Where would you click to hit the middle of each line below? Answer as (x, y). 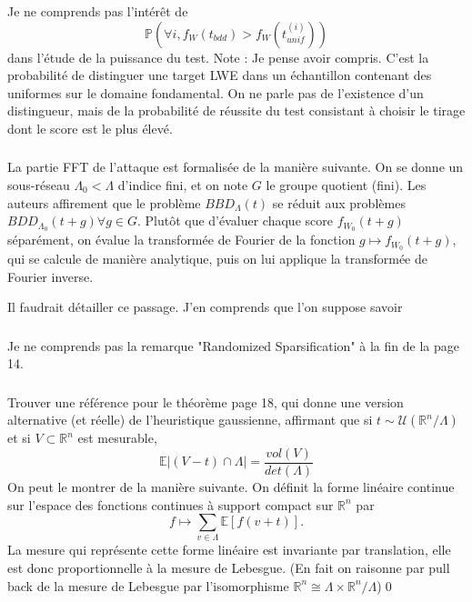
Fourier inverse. (50, 276)
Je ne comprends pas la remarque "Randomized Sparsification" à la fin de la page (233, 345)
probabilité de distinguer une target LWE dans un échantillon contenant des (220, 75)
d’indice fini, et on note (183, 185)
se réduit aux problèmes (339, 202)
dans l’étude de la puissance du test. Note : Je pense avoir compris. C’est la (218, 57)
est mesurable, (117, 438)
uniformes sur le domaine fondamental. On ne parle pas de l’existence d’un (216, 92)
